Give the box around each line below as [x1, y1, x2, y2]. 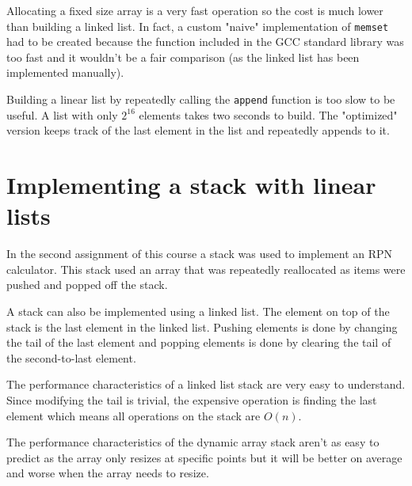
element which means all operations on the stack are [6, 407, 261, 423]
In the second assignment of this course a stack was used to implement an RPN [6, 245, 393, 262]
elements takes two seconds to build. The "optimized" [139, 106, 398, 123]
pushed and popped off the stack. [6, 276, 168, 293]
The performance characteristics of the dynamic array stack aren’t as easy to [6, 434, 380, 450]
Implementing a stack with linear [6, 169, 376, 201]
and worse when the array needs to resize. [6, 465, 209, 481]
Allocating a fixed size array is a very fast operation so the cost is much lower [6, 2, 383, 18]
